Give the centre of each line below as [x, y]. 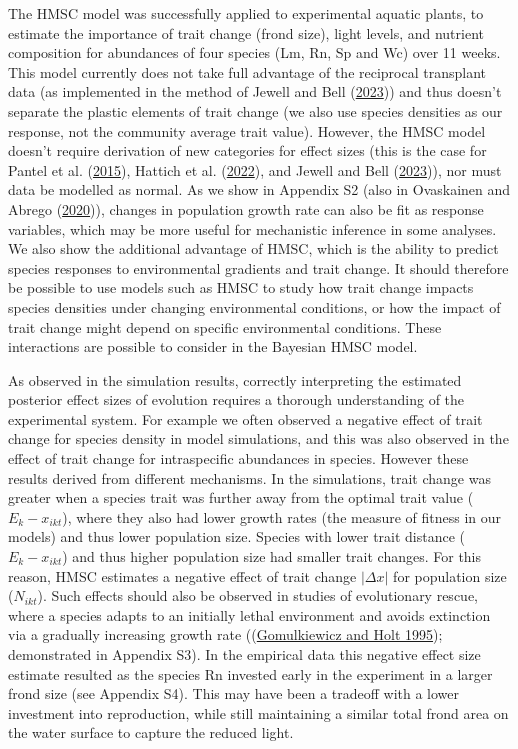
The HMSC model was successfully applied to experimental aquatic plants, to [246, 13]
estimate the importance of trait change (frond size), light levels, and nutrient [246, 32]
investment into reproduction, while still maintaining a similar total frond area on [258, 712]
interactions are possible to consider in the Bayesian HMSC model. [213, 346]
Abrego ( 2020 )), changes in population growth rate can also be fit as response [246, 208]
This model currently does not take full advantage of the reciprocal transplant [247, 71]
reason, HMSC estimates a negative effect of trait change [182, 575]
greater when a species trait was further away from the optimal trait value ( [241, 497]
